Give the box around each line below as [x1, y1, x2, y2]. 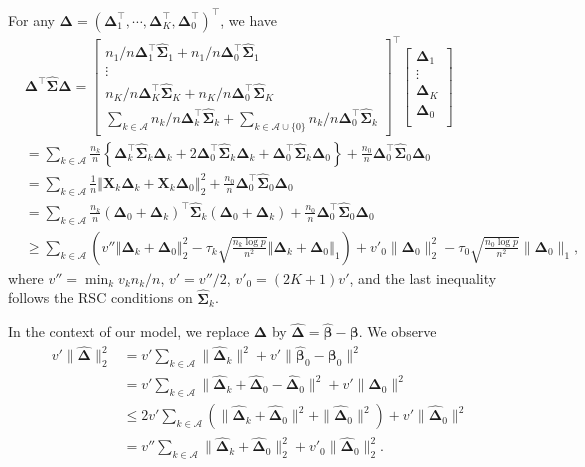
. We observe [358, 321, 437, 342]
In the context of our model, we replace [8, 321, 250, 342]
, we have [220, 9, 278, 30]
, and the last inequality [349, 267, 497, 288]
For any [8, 9, 55, 30]
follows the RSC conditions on [8, 287, 193, 308]
